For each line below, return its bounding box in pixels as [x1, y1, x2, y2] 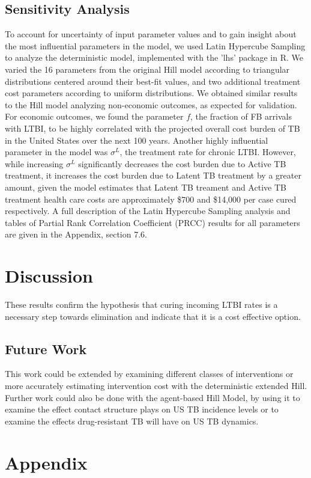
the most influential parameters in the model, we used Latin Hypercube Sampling [5, 39, 306, 52]
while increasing [5, 157, 64, 170]
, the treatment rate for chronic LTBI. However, [119, 146, 296, 158]
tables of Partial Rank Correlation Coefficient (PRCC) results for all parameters [5, 216, 300, 228]
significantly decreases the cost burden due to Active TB [78, 157, 286, 170]
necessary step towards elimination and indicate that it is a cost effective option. [5, 310, 301, 322]
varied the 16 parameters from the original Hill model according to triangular [5, 63, 290, 75]
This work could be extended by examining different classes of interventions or [5, 367, 294, 380]
